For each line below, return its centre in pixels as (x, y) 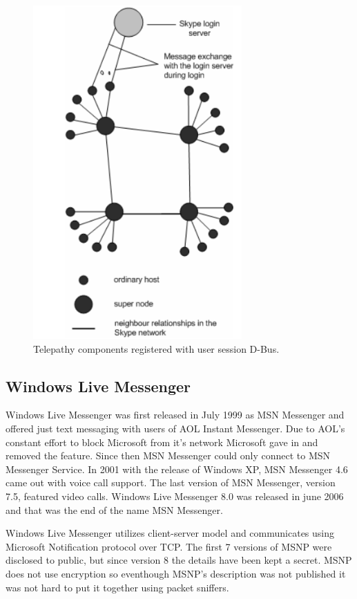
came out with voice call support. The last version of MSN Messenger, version (171, 482)
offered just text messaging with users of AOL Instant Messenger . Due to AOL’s (175, 428)
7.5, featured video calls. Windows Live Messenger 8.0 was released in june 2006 (175, 496)
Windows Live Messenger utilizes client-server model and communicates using (170, 533)
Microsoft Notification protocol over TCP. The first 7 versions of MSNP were (169, 546)
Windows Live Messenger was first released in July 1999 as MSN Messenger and (175, 415)
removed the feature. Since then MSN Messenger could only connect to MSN (168, 455)
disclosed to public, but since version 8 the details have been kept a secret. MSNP (179, 560)
